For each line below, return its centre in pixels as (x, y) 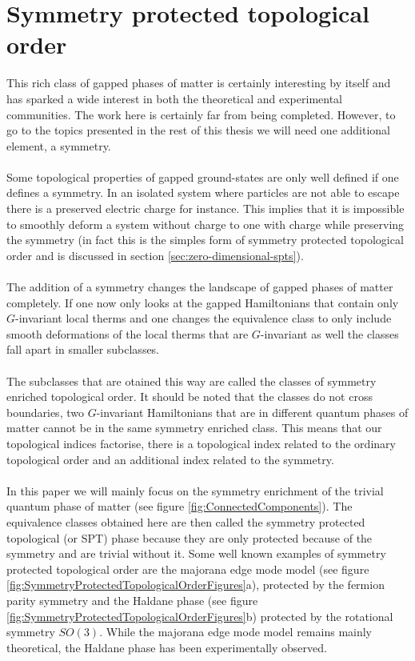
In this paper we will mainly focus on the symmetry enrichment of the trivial (195, 490)
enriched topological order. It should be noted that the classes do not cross (190, 397)
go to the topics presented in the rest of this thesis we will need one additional (199, 130)
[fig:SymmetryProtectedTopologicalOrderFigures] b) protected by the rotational (200, 616)
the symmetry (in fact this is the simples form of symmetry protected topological (205, 240)
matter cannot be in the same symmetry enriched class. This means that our (194, 428)
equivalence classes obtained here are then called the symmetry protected (186, 521)
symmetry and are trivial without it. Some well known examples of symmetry (196, 553)
